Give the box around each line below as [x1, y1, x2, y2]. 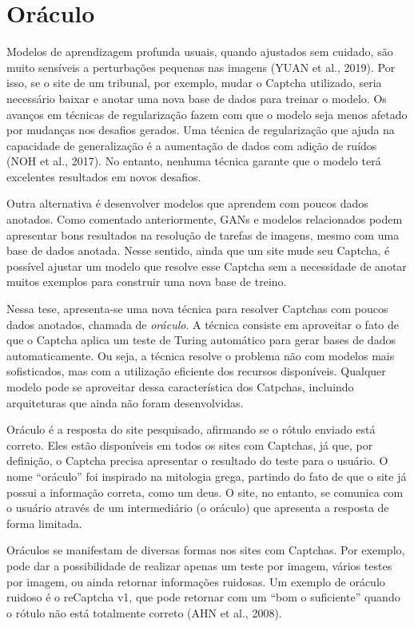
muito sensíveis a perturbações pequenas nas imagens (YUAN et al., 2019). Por [6, 58, 396, 75]
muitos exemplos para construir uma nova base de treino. [6, 273, 287, 290]
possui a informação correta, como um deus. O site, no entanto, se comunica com [6, 483, 404, 500]
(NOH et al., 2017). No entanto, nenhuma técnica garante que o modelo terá [6, 153, 381, 169]
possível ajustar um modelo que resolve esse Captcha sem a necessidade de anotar [6, 257, 407, 274]
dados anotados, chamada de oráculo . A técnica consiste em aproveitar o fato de [6, 315, 399, 332]
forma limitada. [6, 514, 82, 531]
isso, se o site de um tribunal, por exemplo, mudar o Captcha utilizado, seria [6, 74, 382, 91]
